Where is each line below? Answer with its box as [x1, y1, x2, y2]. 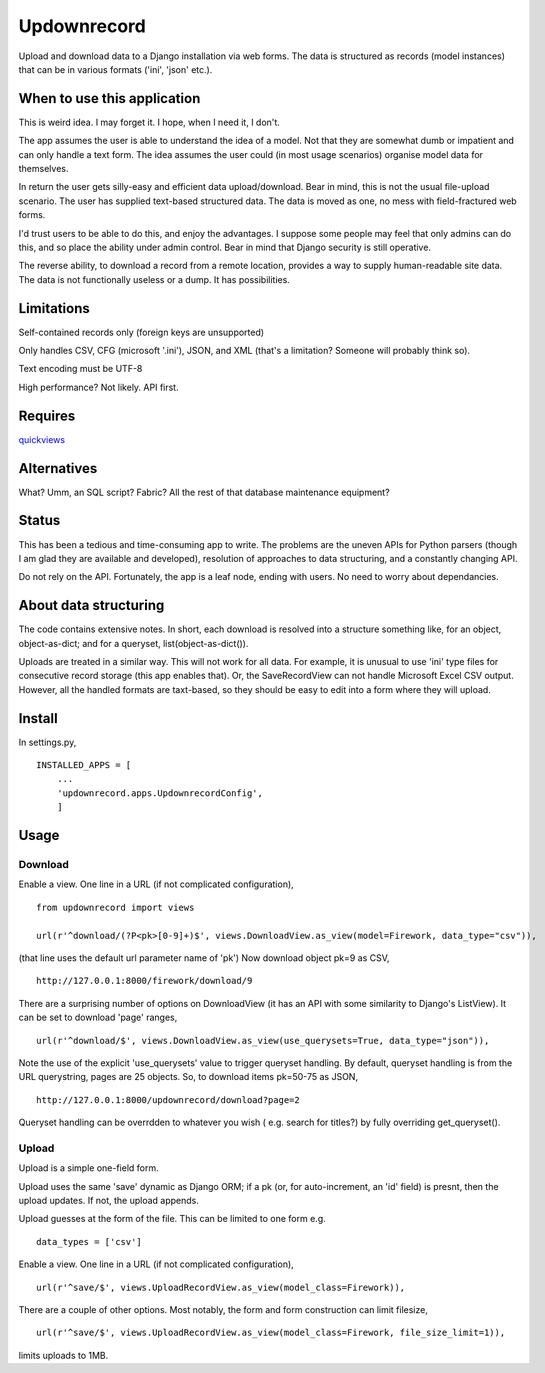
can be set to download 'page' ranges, [18, 1011, 178, 1024]
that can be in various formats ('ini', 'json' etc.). [18, 63, 213, 75]
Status [18, 512, 61, 529]
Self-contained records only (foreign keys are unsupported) [18, 326, 265, 338]
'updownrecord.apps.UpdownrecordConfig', [56, 787, 264, 799]
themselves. [18, 163, 69, 175]
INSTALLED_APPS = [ [36, 760, 132, 771]
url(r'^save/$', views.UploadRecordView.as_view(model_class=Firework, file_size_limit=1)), [36, 1327, 506, 1339]
